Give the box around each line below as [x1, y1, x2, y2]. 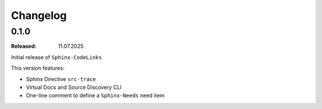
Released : [11, 43, 37, 50]
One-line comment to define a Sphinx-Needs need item [26, 92, 165, 99]
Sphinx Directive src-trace [26, 75, 97, 82]
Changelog [11, 9, 67, 22]
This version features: [11, 65, 65, 72]
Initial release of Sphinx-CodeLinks [11, 53, 103, 60]
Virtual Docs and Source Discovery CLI [26, 84, 122, 91]
